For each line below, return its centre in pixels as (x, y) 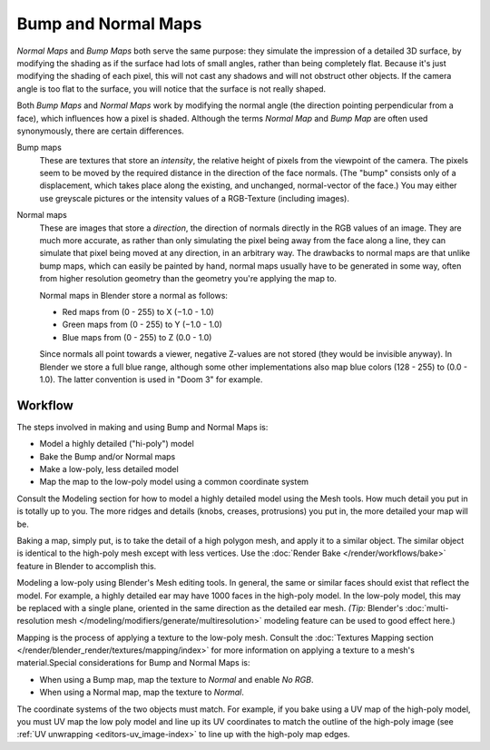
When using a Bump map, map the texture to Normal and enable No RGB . (176, 679)
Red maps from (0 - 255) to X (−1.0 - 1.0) (138, 311)
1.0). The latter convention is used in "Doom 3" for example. (151, 379)
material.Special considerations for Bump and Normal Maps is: (133, 663)
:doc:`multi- (427, 607)
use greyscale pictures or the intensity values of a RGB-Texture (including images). (194, 198)
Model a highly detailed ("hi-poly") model (117, 444)
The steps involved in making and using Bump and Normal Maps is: (142, 427)
